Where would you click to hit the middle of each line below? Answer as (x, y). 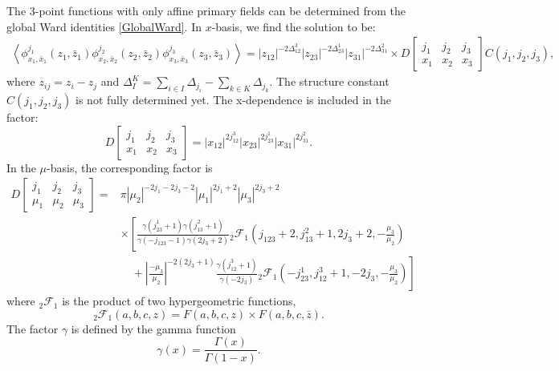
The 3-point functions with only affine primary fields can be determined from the (206, 10)
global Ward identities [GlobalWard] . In (104, 26)
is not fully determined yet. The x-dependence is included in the (233, 100)
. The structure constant (329, 81)
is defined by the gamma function (153, 328)
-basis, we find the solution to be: (294, 26)
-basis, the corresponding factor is (130, 167)
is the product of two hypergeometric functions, (179, 301)
